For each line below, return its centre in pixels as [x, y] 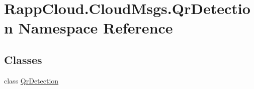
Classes [23, 59]
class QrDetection [31, 80]
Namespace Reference [96, 28]
